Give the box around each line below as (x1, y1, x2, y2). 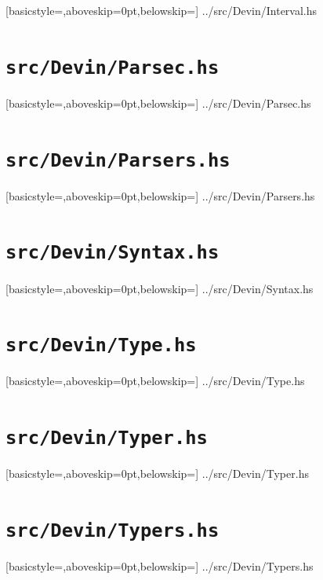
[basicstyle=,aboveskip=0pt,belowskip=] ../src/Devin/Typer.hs (5, 465, 309, 482)
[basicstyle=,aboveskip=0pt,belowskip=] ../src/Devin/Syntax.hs (5, 280, 314, 296)
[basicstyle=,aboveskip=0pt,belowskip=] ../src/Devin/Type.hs (5, 373, 305, 389)
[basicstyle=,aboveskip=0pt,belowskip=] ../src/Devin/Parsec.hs (5, 94, 311, 111)
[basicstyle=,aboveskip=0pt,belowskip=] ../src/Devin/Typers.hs (5, 558, 314, 574)
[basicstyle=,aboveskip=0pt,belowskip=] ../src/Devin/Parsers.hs (5, 187, 315, 204)
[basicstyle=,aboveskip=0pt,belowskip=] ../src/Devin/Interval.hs (5, 2, 318, 18)
